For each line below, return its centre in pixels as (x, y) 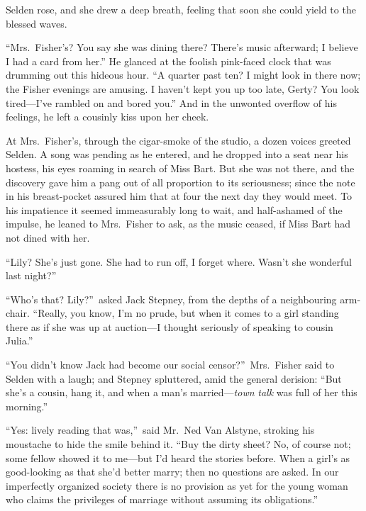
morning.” (27, 406)
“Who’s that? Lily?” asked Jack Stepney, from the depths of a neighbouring (171, 299)
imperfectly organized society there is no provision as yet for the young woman (177, 485)
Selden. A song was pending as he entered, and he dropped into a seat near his (177, 154)
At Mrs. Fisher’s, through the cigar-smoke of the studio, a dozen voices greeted (178, 140)
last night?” (31, 275)
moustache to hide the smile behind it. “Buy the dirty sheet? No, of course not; (178, 444)
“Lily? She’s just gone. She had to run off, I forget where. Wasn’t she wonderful (179, 261)
